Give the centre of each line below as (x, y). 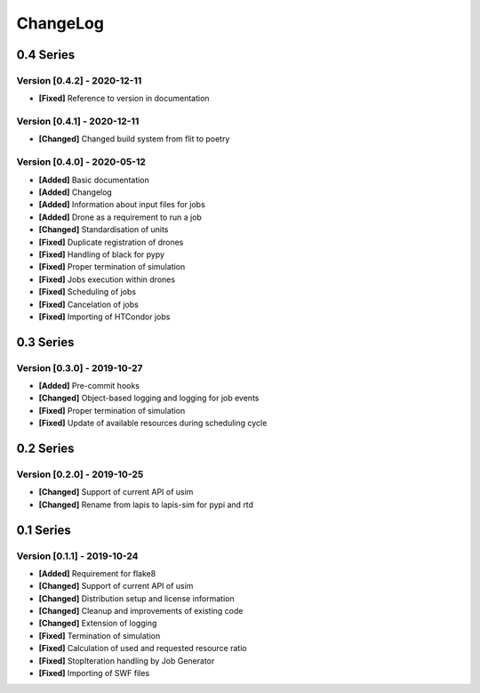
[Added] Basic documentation (94, 180)
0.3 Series (45, 342)
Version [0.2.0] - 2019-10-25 (80, 474)
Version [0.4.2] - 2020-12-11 (79, 80)
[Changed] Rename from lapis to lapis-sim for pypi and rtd (146, 504)
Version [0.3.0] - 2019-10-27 (80, 367)
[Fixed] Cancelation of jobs (89, 304)
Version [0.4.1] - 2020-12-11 (78, 122)
